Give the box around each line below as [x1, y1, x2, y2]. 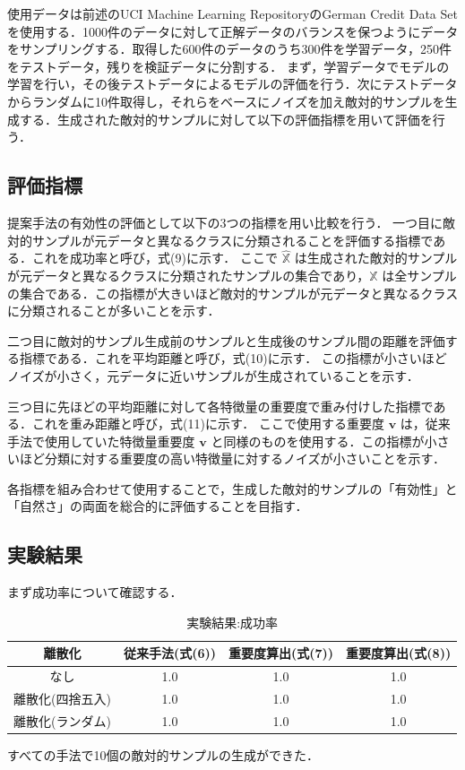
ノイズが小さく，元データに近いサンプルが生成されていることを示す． [7, 366, 419, 385]
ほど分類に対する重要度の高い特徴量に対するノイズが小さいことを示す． [19, 449, 446, 468]
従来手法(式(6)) [123, 644, 216, 662]
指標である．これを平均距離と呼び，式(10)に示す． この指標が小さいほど [19, 349, 447, 368]
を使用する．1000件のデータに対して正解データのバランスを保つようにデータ [7, 22, 459, 40]
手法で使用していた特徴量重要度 [7, 431, 195, 450]
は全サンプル [382, 265, 457, 284]
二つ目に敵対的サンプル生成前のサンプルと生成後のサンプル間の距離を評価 [7, 331, 445, 350]
